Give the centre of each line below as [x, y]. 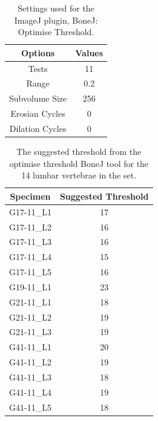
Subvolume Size [38, 98]
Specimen [30, 196]
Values [89, 52]
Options [38, 52]
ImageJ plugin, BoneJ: [56, 20]
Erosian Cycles [38, 113]
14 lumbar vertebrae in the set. [79, 175]
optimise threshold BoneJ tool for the [79, 163]
